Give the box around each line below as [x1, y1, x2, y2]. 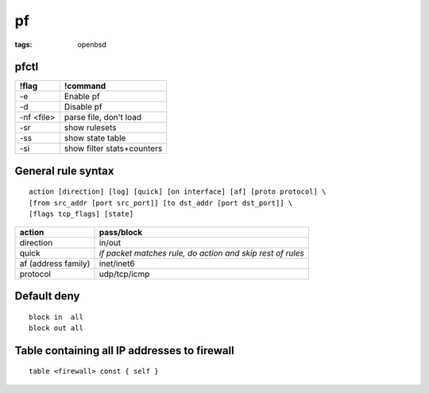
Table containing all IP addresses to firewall [14, 344, 234, 357]
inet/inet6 [99, 258, 135, 269]
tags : [14, 40, 33, 49]
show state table [64, 133, 126, 144]
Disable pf [64, 102, 102, 113]
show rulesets [64, 122, 117, 133]
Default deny [14, 290, 80, 303]
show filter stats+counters [64, 143, 163, 154]
